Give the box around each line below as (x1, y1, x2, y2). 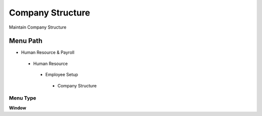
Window (9, 105, 27, 111)
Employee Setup (45, 72, 79, 78)
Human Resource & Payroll (21, 50, 75, 55)
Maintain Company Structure (9, 24, 66, 30)
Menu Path (9, 37, 43, 45)
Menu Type (9, 95, 36, 101)
